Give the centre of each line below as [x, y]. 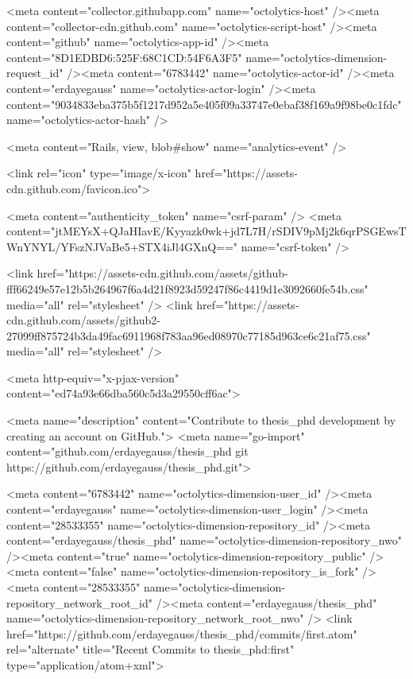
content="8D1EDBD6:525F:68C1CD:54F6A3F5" [124, 57]
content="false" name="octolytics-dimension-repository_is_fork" [201, 571]
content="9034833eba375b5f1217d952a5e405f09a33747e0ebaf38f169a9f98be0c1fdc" [204, 104]
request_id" [35, 73]
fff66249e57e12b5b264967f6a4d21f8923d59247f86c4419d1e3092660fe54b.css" [187, 288]
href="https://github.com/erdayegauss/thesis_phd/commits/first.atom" [182, 633]
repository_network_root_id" [80, 602]
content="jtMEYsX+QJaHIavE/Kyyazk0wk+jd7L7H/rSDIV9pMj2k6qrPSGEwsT [206, 231]
